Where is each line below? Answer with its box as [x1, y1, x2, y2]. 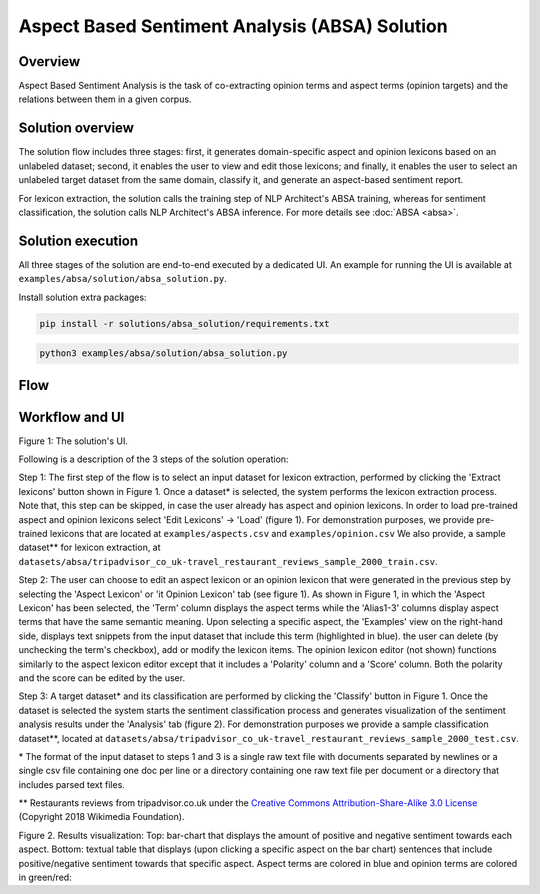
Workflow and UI [18, 408, 125, 425]
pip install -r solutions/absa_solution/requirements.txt [39, 318, 330, 329]
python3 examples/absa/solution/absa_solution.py [39, 348, 288, 359]
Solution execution [18, 232, 139, 249]
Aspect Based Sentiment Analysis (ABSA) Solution [18, 15, 449, 37]
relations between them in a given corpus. [18, 93, 192, 105]
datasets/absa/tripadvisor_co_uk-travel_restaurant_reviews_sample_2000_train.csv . [18, 555, 438, 567]
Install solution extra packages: [18, 291, 147, 303]
